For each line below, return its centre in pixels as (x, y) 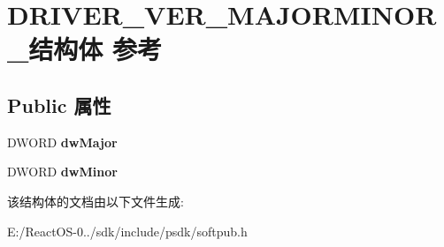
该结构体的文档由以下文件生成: (96, 201)
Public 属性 (59, 105)
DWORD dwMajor (62, 142)
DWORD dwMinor (62, 172)
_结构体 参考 (85, 49)
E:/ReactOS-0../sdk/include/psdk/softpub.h (127, 231)
